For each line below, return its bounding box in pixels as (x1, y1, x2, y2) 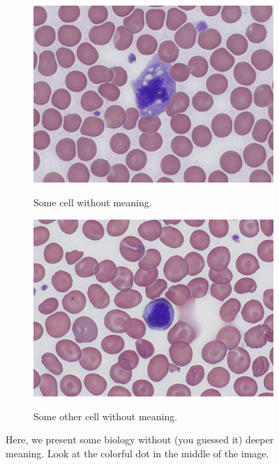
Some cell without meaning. (33, 195, 152, 210)
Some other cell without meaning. (33, 408, 178, 423)
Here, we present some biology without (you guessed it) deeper (6, 432, 274, 447)
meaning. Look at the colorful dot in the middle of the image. (6, 445, 269, 460)
